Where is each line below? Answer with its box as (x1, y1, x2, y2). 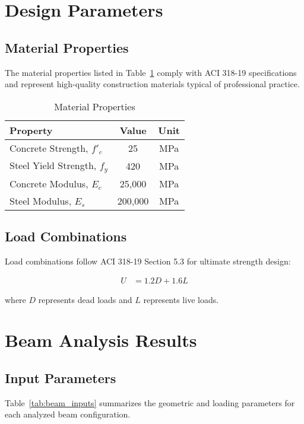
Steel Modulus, (9, 193, 72, 208)
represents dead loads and (38, 293, 132, 305)
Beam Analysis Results (5, 328, 197, 352)
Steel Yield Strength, (9, 158, 97, 172)
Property (9, 123, 53, 137)
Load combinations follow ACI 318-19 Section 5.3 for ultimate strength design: (5, 254, 291, 267)
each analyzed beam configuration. (5, 408, 131, 420)
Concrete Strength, (9, 141, 88, 155)
